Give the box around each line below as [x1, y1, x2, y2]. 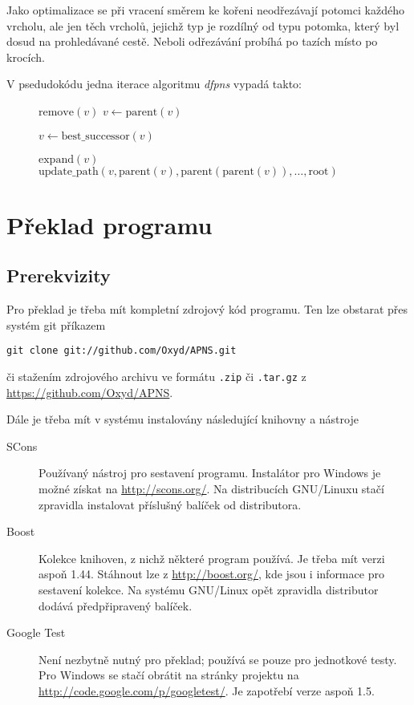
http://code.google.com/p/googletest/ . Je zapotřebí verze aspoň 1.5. [39, 682, 375, 699]
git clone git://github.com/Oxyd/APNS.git [6, 345, 237, 357]
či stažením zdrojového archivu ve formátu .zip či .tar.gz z [6, 367, 306, 384]
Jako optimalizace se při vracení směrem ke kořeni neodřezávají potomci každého [6, 2, 404, 18]
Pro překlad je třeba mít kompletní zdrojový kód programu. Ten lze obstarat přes [6, 301, 408, 318]
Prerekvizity [6, 263, 111, 288]
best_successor [61, 130, 130, 142]
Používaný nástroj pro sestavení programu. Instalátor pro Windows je [39, 464, 381, 481]
